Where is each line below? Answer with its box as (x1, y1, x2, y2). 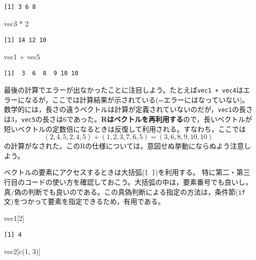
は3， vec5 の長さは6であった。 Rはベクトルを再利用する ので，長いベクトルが (4, 113, 253, 124)
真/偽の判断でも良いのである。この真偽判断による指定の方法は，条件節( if (4, 186, 246, 197)
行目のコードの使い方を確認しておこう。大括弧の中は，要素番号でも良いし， (4, 176, 253, 187)
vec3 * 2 (4, 18, 29, 28)
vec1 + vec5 (4, 51, 41, 61)
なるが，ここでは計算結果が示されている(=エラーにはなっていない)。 (24, 94, 249, 104)
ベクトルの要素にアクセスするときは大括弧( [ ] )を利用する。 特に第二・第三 (4, 167, 251, 177)
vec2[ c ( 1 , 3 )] (4, 246, 41, 256)
